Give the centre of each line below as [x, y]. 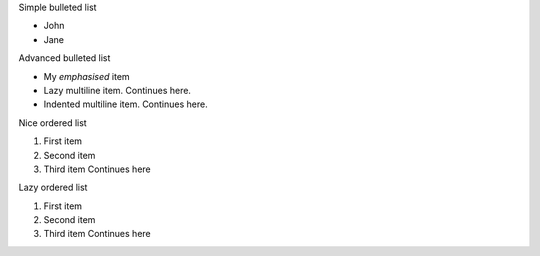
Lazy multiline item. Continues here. [117, 90]
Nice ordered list [52, 122]
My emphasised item [86, 76]
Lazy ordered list [53, 187]
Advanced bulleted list [64, 58]
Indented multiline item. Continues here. [126, 104]
